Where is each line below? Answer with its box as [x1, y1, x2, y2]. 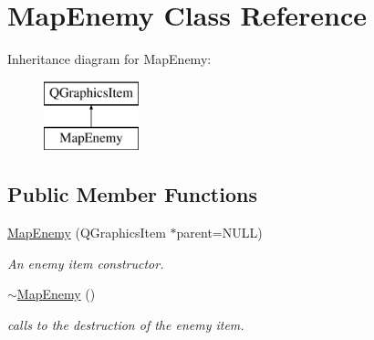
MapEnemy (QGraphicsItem [7, 223, 166, 242]
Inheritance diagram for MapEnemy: [7, 49, 212, 69]
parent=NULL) [176, 223, 263, 242]
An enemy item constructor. [7, 253, 164, 272]
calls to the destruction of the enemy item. [7, 314, 244, 334]
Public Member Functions [7, 180, 257, 208]
